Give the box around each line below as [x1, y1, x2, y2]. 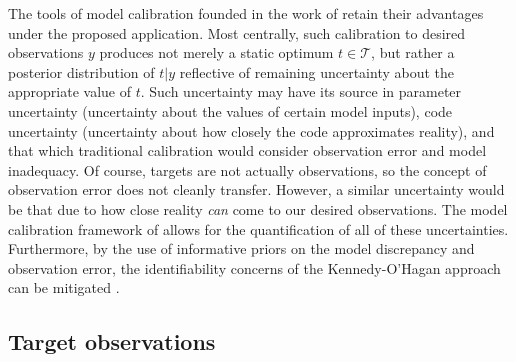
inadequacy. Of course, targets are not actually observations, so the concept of [8, 159, 487, 180]
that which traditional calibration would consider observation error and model [8, 140, 487, 161]
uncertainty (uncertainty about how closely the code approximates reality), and [8, 120, 495, 141]
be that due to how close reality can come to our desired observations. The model [8, 198, 508, 219]
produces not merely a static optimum [99, 42, 334, 63]
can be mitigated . [8, 277, 120, 298]
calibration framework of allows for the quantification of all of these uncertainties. [8, 218, 509, 239]
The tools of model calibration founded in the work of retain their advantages [8, 3, 484, 23]
